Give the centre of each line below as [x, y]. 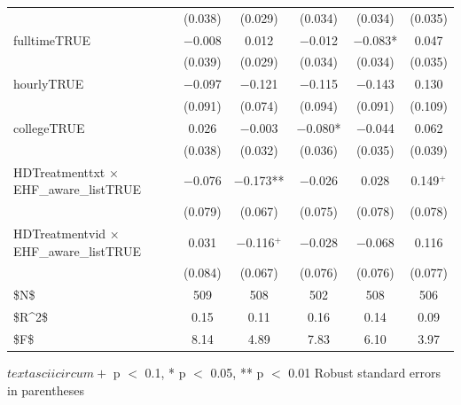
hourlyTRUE [49, 84]
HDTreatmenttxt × [66, 171]
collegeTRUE [49, 127]
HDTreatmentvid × [66, 233]
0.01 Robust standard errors [365, 372]
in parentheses [46, 389]
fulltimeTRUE [52, 39]
